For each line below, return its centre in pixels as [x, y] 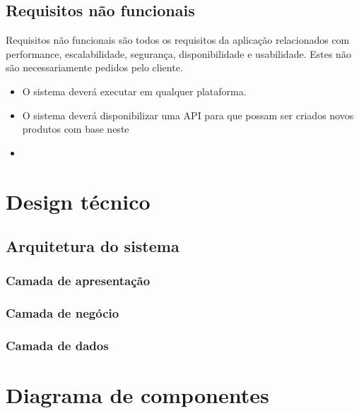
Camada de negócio [63, 313]
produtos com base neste [76, 129]
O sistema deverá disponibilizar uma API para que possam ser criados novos [188, 115]
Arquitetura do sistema [93, 246]
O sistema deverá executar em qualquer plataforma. [134, 91]
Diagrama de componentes [137, 395]
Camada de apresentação [78, 281]
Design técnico [78, 201]
